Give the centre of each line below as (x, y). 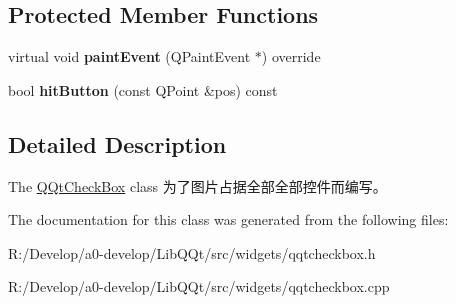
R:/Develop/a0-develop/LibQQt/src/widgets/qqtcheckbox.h (192, 252)
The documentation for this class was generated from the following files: (228, 219)
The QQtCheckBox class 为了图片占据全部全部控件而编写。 (197, 185)
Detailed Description (117, 143)
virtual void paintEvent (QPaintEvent (129, 56)
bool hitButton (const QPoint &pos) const (143, 89)
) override (291, 56)
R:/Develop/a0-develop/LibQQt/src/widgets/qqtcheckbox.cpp (199, 286)
